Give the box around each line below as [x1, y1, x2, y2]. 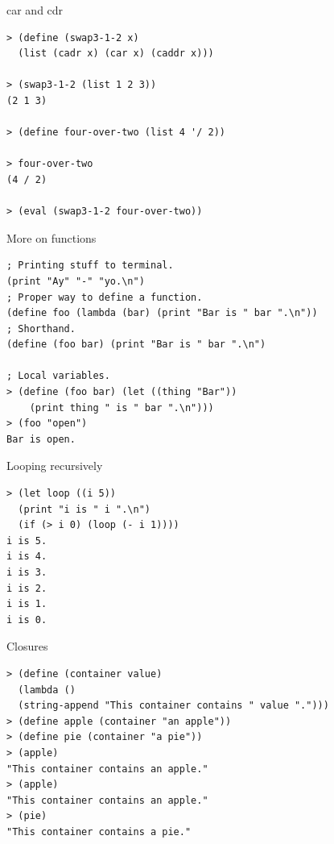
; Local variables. [6, 370, 110, 382]
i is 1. [6, 598, 47, 610]
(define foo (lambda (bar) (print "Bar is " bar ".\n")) [6, 307, 318, 319]
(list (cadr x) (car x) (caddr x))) [18, 48, 214, 60]
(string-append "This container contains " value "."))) [18, 700, 329, 712]
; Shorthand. [6, 322, 76, 335]
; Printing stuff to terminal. [6, 260, 174, 272]
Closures [6, 638, 48, 655]
